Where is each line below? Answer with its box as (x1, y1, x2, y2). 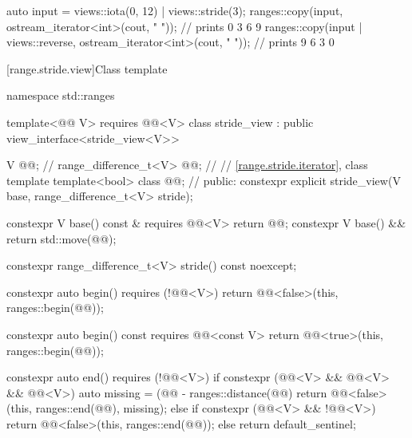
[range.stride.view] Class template (6, 60, 168, 77)
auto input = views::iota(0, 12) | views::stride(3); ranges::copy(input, (6, 2, 343, 18)
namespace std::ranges (6, 87, 115, 104)
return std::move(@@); (6, 230, 117, 247)
